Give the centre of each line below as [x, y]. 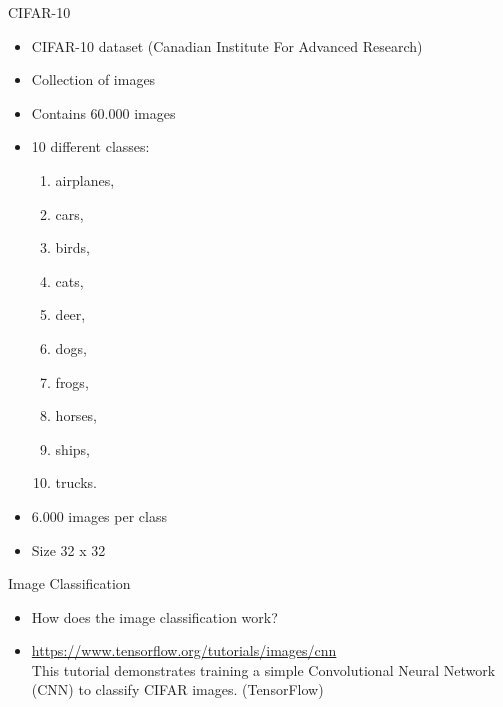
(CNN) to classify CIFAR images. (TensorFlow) [177, 689]
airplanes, [85, 179]
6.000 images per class [99, 515]
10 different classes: [90, 146]
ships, [72, 448]
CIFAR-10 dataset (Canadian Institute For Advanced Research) [227, 45]
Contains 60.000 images [103, 112]
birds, [72, 247]
